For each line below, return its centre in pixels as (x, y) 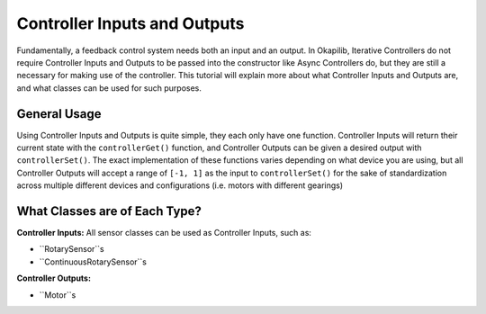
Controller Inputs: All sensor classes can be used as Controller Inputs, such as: (164, 233)
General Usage (59, 114)
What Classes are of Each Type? (109, 211)
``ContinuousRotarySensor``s (93, 262)
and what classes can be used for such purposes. (109, 88)
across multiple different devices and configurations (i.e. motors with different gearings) (180, 185)
